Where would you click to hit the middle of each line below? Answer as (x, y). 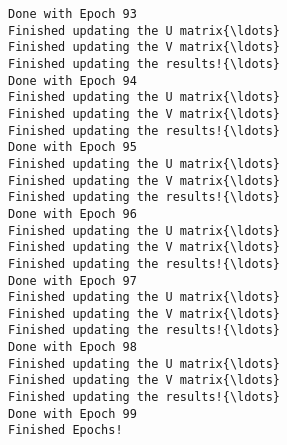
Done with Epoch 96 (72, 213)
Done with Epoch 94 (72, 80)
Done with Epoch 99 (72, 413)
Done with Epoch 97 (72, 280)
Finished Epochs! (65, 430)
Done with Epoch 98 (72, 347)
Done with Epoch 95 (72, 147)
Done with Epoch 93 (72, 14)
